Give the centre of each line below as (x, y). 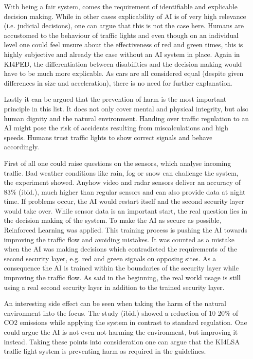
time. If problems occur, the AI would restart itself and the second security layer (124, 201)
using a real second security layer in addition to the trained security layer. (114, 287)
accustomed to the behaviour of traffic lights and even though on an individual (121, 35)
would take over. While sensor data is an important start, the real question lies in (126, 210)
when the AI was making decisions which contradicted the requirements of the (121, 249)
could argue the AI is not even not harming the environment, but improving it (121, 332)
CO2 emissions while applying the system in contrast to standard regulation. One (126, 322)
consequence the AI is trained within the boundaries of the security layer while (121, 268)
